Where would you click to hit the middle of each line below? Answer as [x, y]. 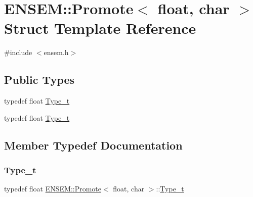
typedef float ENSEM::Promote [53, 189]
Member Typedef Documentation [93, 145]
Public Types [39, 80]
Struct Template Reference [100, 28]
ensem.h [56, 52]
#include [18, 52]
